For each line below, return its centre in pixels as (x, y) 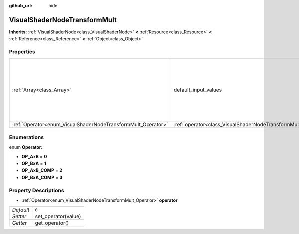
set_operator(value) (58, 216)
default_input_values (198, 90)
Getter (20, 223)
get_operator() (52, 223)
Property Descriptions (37, 190)
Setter (19, 216)
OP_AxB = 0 (34, 156)
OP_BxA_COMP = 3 (42, 177)
